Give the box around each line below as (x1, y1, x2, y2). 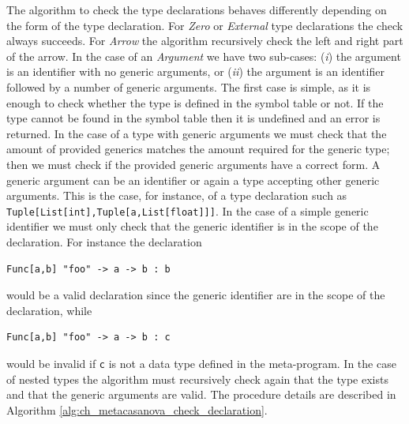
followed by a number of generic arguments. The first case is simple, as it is (6, 78, 371, 95)
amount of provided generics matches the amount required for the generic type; (6, 141, 390, 157)
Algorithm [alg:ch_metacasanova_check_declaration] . (6, 401, 268, 418)
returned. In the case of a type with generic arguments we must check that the (6, 125, 387, 141)
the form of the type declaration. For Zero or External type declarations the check (6, 17, 403, 33)
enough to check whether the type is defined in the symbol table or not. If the (6, 94, 384, 111)
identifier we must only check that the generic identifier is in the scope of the (6, 218, 378, 235)
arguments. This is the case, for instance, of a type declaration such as (6, 187, 347, 204)
